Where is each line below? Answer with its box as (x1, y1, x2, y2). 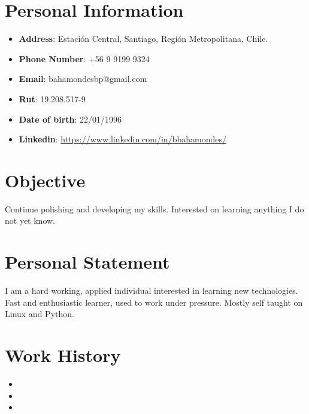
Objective (5, 168, 86, 192)
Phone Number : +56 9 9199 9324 (19, 52, 150, 65)
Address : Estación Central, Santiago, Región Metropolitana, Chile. (19, 32, 268, 45)
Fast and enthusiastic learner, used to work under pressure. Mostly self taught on (5, 296, 303, 308)
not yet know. (5, 214, 55, 227)
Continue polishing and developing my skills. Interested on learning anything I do (5, 202, 304, 215)
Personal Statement (5, 249, 170, 274)
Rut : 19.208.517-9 (19, 92, 86, 105)
